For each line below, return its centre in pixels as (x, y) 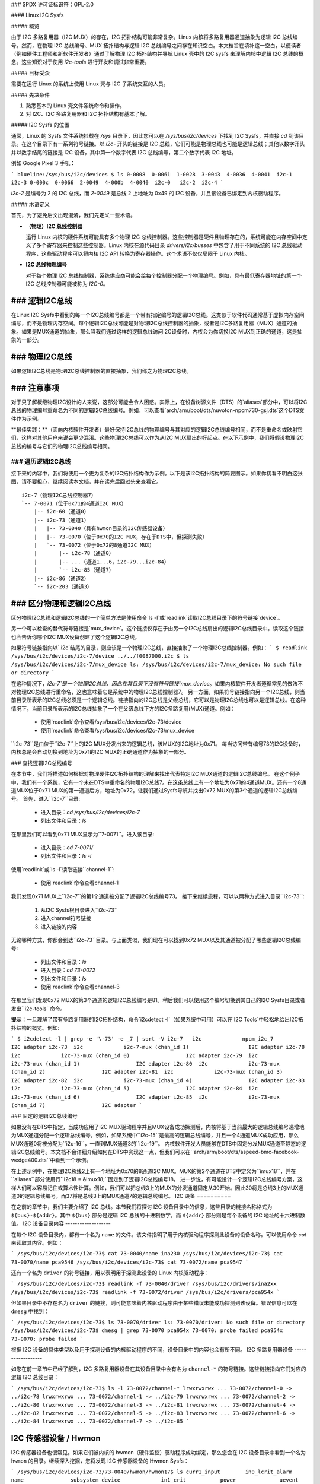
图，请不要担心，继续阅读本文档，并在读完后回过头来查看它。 (86, 481)
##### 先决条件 (31, 94)
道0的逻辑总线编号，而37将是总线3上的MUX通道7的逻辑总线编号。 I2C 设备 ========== (121, 1196)
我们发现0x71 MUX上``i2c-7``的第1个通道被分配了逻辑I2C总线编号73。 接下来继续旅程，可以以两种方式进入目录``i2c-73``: (158, 896)
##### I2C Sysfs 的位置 (40, 125)
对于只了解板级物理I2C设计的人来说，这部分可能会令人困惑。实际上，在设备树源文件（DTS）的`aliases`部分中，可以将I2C (159, 402)
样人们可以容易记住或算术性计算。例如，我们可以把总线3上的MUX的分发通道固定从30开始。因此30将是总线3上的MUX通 (157, 1188)
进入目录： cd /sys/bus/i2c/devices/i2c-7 (90, 812)
